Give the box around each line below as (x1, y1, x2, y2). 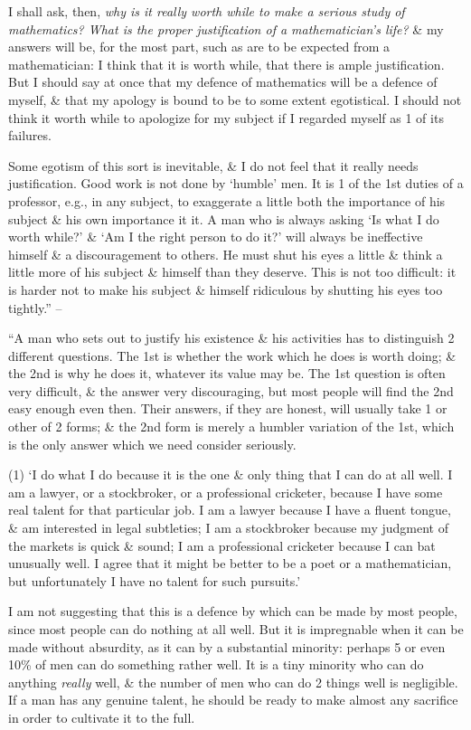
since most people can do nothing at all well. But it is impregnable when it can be (8, 620, 464, 638)
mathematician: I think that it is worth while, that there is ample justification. (8, 54, 445, 73)
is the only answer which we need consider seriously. (8, 434, 297, 453)
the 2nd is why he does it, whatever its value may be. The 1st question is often (8, 364, 446, 383)
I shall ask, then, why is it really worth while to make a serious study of (8, 2, 405, 20)
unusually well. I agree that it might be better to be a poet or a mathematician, (8, 554, 452, 573)
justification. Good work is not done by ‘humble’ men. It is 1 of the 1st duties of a (8, 174, 464, 193)
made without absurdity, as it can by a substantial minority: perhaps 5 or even (8, 637, 446, 656)
